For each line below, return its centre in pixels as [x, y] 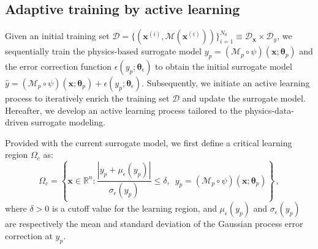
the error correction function [59, 66]
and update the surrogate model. [244, 98]
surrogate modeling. [68, 122]
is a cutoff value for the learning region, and [134, 208]
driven [17, 122]
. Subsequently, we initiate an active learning [226, 83]
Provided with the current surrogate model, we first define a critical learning [149, 142]
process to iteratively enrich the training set [87, 98]
